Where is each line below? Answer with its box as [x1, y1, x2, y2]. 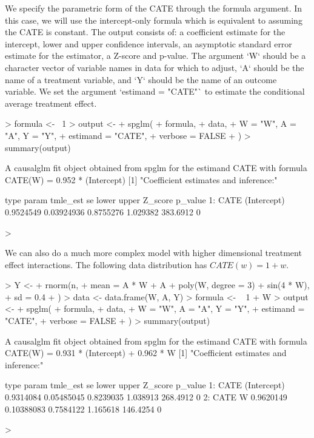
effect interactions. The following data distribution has [5, 258, 207, 271]
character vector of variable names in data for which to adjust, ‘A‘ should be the [5, 61, 304, 73]
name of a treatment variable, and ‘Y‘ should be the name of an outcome [5, 73, 277, 86]
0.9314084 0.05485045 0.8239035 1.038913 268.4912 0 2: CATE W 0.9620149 [5, 391, 287, 403]
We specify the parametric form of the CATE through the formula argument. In [5, 2, 302, 14]
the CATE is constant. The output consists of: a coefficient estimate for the [5, 25, 286, 38]
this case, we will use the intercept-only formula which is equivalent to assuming [5, 13, 302, 26]
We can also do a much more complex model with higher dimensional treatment [5, 246, 302, 259]
